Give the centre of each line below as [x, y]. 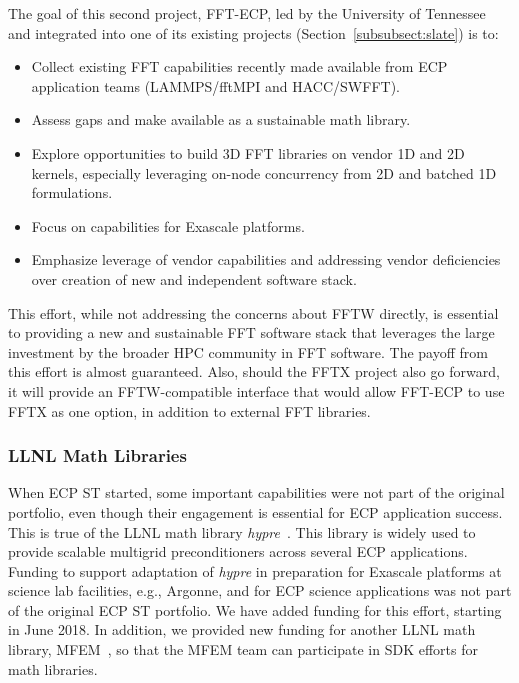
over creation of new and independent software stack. [194, 278]
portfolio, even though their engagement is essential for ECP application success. [255, 511]
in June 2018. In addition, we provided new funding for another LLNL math [242, 629]
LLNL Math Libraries [97, 455]
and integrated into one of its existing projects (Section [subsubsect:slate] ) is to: [253, 32]
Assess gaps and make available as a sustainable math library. [221, 119]
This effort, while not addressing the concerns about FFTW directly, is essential [253, 312]
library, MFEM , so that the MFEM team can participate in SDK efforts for [243, 649]
